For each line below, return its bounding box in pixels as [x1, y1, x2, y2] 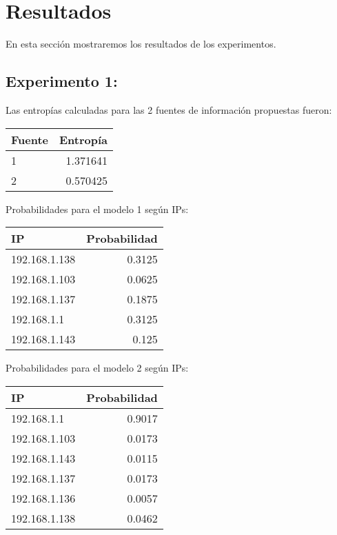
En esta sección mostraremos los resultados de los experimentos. [6, 37, 276, 51]
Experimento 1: [6, 70, 118, 92]
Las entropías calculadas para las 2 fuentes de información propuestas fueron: [6, 102, 332, 117]
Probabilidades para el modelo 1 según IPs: [6, 201, 189, 216]
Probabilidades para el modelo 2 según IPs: [6, 361, 189, 375]
